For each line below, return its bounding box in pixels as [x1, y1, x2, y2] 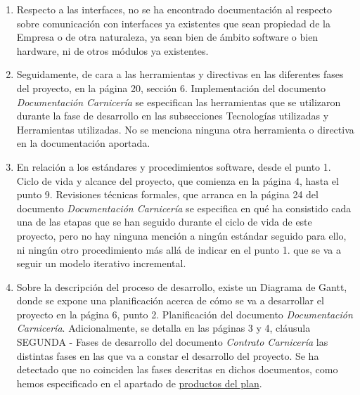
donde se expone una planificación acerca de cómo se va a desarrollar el [16, 293, 324, 308]
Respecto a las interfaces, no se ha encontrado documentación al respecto [16, 2, 333, 16]
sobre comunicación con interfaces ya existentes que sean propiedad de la [16, 15, 330, 30]
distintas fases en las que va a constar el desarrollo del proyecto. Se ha [16, 348, 319, 363]
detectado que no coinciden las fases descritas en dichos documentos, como [16, 362, 338, 377]
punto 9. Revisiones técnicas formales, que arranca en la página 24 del [16, 187, 319, 202]
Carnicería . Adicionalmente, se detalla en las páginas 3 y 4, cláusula [16, 320, 311, 335]
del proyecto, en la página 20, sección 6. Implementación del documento [16, 80, 326, 95]
